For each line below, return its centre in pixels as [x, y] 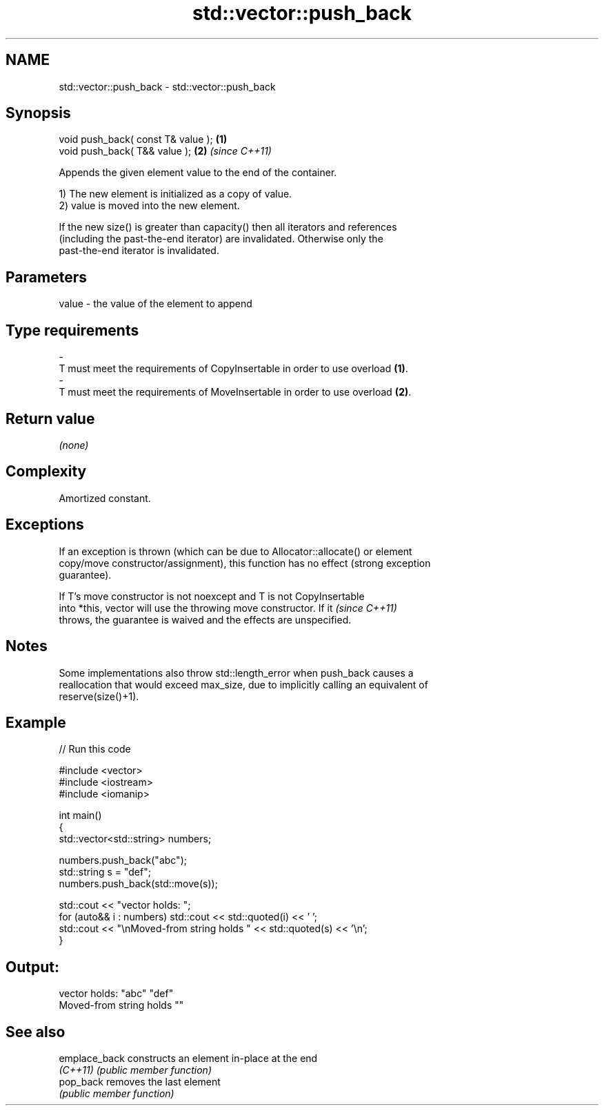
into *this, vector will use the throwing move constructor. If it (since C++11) [228, 608]
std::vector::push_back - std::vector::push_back [167, 86]
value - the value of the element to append [155, 304]
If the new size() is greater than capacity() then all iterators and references [228, 227]
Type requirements [72, 330]
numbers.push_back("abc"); [123, 860]
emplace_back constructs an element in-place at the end [188, 1059]
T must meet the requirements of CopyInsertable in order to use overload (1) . [233, 369]
